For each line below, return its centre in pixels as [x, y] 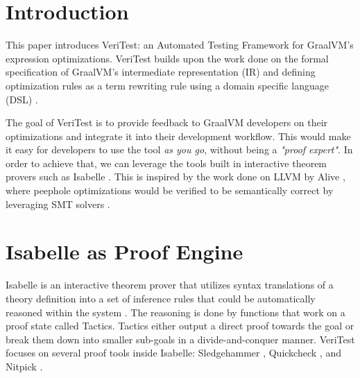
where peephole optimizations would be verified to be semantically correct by [170, 190]
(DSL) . [22, 99]
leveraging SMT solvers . [58, 204]
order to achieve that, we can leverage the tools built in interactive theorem [166, 163]
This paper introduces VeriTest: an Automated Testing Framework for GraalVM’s [180, 45]
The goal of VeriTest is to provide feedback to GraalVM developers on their [167, 122]
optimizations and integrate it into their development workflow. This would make [178, 136]
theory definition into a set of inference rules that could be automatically [161, 298]
